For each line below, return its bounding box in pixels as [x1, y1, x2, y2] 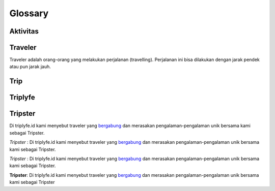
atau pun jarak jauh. [9, 63, 51, 70]
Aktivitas [9, 27, 39, 36]
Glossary [9, 8, 49, 19]
